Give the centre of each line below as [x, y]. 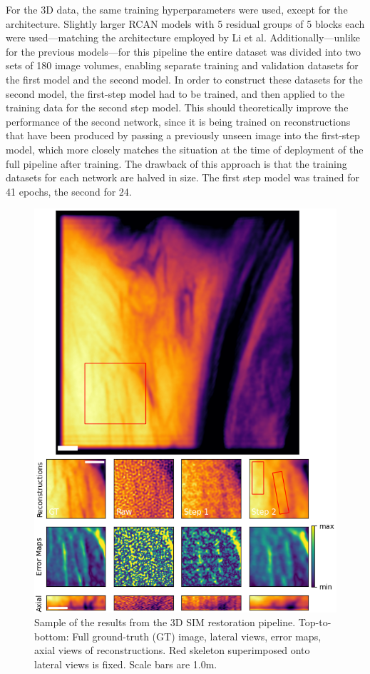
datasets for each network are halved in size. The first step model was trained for [183, 177]
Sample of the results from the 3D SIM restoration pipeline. [165, 622]
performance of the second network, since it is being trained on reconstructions [178, 121]
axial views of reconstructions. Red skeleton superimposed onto [172, 650]
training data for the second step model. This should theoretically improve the [177, 107]
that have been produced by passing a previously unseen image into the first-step [183, 135]
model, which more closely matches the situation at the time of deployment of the [185, 149]
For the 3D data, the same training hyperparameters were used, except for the [177, 9]
